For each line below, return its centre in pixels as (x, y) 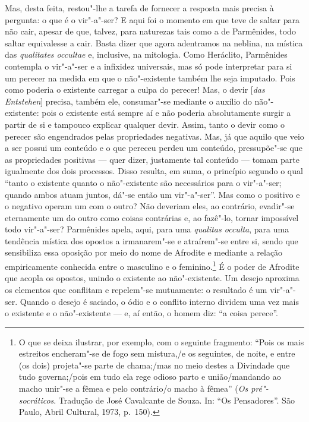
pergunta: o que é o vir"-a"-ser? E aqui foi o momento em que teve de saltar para (152, 19)
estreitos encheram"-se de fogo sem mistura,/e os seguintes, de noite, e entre (157, 353)
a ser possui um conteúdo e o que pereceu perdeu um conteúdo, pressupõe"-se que (154, 148)
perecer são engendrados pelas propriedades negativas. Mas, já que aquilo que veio (154, 136)
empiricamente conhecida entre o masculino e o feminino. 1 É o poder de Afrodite (152, 265)
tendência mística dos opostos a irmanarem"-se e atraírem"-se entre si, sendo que (152, 240)
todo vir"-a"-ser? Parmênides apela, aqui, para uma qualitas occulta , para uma (147, 229)
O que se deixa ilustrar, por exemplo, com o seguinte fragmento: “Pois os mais (161, 341)
